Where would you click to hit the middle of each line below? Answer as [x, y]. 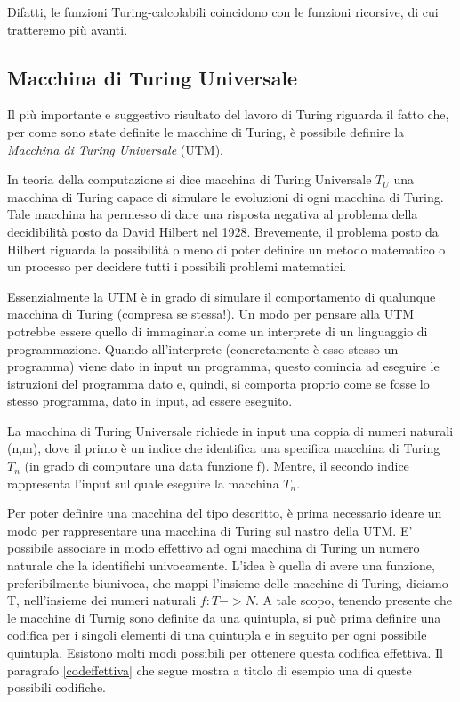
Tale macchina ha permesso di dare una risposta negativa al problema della [213, 214]
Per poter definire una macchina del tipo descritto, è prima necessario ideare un [225, 513]
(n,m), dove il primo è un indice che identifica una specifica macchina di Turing [224, 448]
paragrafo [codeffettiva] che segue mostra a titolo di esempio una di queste [210, 670]
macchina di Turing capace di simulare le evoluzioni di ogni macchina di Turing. [226, 196]
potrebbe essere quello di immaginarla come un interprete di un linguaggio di [218, 331]
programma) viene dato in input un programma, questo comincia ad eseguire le [223, 366]
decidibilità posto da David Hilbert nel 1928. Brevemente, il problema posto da [223, 231]
